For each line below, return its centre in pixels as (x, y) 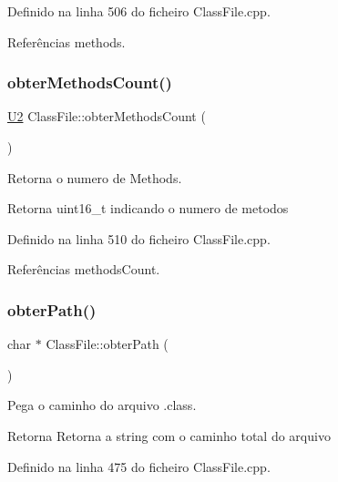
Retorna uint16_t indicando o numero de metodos (148, 208)
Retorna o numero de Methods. (95, 177)
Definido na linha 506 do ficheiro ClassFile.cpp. (139, 11)
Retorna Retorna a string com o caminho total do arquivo (169, 435)
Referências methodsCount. (84, 269)
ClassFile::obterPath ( (107, 344)
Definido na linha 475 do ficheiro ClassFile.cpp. (139, 466)
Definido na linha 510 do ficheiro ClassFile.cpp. (139, 238)
